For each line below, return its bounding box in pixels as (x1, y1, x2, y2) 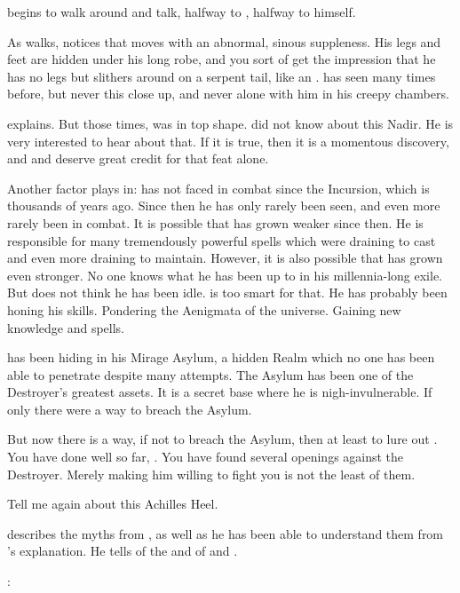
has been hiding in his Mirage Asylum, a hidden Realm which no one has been (7, 348, 435, 367)
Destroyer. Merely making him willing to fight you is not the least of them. (7, 464, 416, 483)
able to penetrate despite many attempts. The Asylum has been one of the (7, 365, 414, 383)
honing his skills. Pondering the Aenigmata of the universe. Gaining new (7, 300, 401, 319)
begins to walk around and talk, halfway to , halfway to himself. (7, 3, 356, 20)
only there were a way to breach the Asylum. (7, 399, 252, 418)
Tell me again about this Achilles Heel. (7, 494, 218, 513)
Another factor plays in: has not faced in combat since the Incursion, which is (7, 178, 430, 197)
